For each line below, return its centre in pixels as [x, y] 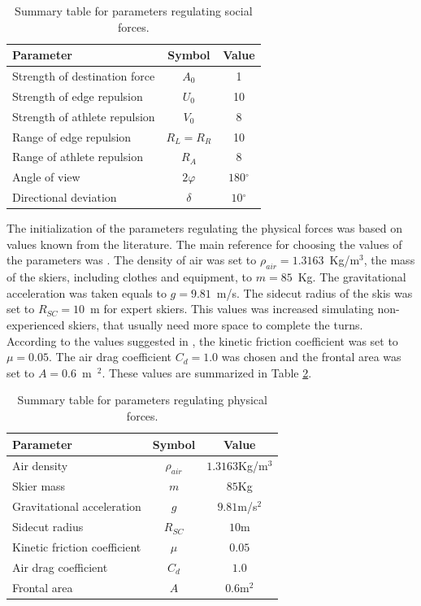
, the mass [389, 260]
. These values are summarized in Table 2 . [207, 372]
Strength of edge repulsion [78, 96]
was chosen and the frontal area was [311, 357]
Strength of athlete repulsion [84, 116]
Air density [40, 465]
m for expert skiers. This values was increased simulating [232, 309]
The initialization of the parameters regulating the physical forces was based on [205, 228]
